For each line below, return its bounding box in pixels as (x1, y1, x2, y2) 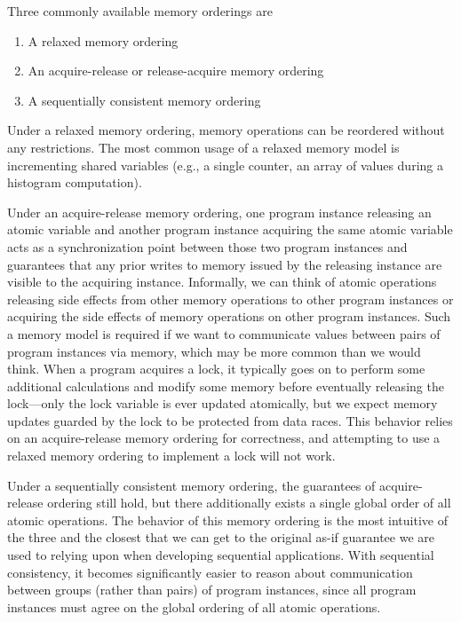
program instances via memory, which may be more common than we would (7, 342, 421, 360)
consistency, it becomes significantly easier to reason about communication (7, 563, 413, 581)
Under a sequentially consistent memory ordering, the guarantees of (7, 476, 376, 494)
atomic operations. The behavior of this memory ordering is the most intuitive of (7, 510, 448, 529)
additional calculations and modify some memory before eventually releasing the (7, 376, 444, 395)
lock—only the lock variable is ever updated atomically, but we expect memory (7, 394, 438, 413)
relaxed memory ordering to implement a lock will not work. (7, 446, 336, 465)
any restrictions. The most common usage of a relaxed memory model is (7, 138, 400, 156)
